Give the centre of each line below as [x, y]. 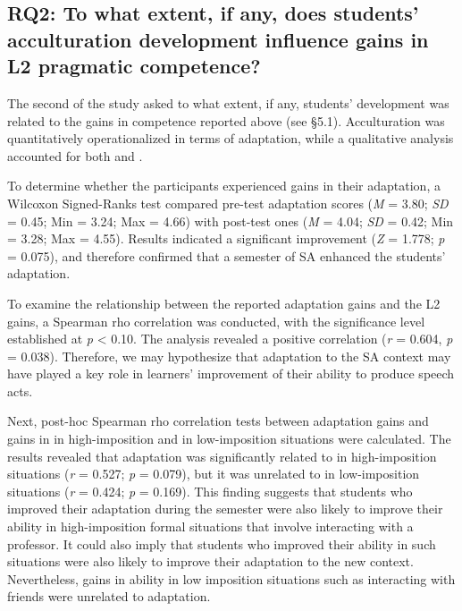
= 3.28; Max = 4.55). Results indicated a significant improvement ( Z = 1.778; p [226, 238]
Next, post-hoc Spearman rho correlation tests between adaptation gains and [218, 421]
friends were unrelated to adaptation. [109, 596]
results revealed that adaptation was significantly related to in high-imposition [222, 456]
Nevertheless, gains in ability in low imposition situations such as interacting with [231, 578]
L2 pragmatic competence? [134, 66]
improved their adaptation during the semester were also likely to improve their [225, 509]
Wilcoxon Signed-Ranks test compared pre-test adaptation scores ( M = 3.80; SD [228, 203]
